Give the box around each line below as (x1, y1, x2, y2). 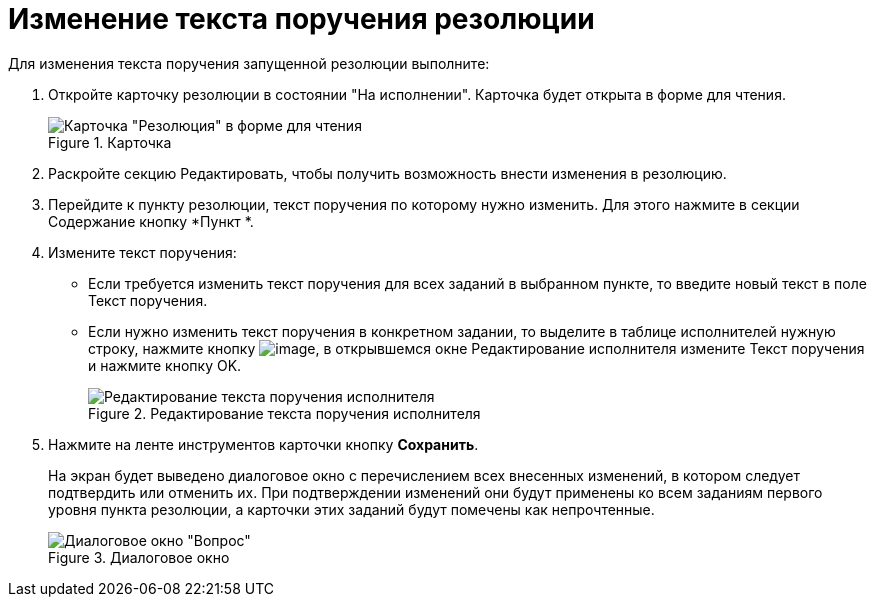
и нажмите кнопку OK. (88, 356, 242, 374)
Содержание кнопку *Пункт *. (48, 212, 254, 230)
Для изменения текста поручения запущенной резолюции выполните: (8, 54, 490, 72)
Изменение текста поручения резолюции (8, 2, 595, 36)
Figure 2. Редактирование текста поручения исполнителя (88, 404, 481, 422)
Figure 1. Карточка (48, 133, 172, 151)
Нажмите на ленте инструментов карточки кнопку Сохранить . (48, 435, 479, 453)
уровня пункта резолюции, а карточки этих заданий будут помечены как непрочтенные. (48, 500, 655, 518)
